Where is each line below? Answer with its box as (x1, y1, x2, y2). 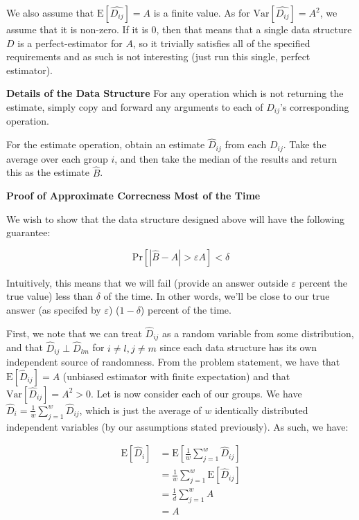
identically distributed (214, 402, 308, 417)
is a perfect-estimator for (17, 35, 123, 50)
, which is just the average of (79, 402, 202, 417)
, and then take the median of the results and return (114, 151, 338, 165)
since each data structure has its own (159, 340, 317, 355)
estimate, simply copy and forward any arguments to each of (6, 99, 263, 114)
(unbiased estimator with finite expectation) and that (62, 368, 290, 383)
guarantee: (6, 225, 51, 240)
